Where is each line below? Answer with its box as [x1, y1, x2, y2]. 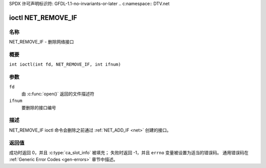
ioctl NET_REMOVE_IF [9, 13, 77, 22]
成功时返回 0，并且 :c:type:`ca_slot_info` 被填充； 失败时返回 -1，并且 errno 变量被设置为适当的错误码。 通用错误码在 [9, 149, 249, 155]
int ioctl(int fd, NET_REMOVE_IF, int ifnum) [9, 62, 121, 67]
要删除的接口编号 [21, 104, 56, 110]
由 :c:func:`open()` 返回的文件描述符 [21, 91, 95, 97]
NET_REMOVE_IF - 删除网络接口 [9, 39, 74, 45]
